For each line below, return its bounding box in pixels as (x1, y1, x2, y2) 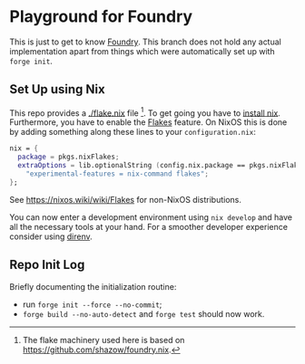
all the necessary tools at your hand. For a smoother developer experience (9, 221, 289, 232)
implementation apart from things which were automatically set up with (9, 45, 275, 56)
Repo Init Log (9, 257, 85, 273)
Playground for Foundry (9, 6, 193, 27)
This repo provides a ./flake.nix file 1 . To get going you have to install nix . (9, 106, 281, 119)
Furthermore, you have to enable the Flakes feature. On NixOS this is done (9, 117, 288, 128)
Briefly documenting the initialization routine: (9, 281, 177, 292)
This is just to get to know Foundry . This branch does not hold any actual (9, 36, 281, 47)
